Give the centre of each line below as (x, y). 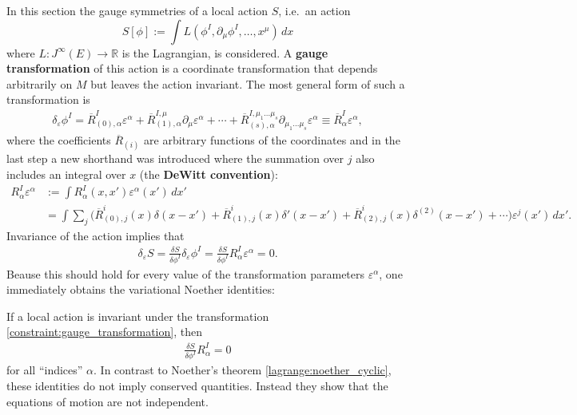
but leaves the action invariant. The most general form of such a (248, 83)
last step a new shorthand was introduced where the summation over (175, 158)
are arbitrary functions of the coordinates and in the (272, 140)
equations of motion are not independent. (107, 401)
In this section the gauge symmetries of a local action (137, 10)
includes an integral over (66, 174)
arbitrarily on (40, 83)
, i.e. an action (314, 10)
